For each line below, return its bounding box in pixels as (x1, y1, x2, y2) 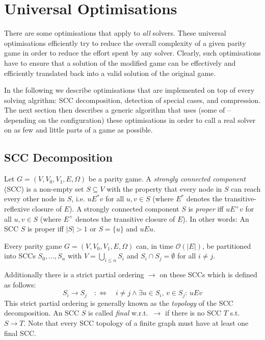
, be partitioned (202, 240, 251, 251)
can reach (231, 183, 261, 194)
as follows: (4, 279, 36, 290)
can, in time (136, 240, 174, 251)
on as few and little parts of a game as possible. (4, 124, 153, 135)
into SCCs (4, 250, 36, 261)
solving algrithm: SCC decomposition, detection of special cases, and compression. (4, 94, 261, 105)
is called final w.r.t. (88, 307, 148, 318)
